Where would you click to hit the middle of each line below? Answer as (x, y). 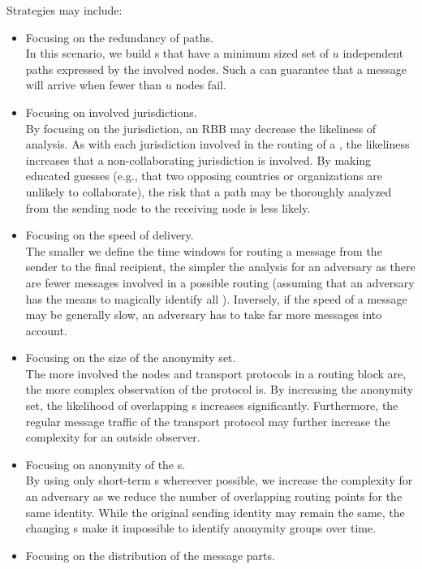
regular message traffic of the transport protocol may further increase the (208, 421)
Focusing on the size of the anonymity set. (131, 358)
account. (46, 330)
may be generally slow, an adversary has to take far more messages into (204, 315)
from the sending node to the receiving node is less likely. (168, 207)
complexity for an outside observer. (113, 437)
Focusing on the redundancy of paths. (119, 37)
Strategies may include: (65, 10)
